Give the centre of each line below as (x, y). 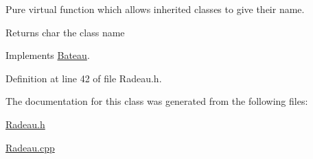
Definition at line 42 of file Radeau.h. (84, 78)
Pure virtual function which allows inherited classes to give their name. (155, 9)
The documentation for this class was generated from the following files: (157, 101)
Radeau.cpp (30, 147)
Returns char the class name (65, 32)
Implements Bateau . (48, 55)
